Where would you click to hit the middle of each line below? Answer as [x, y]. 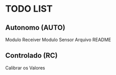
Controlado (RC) [32, 55]
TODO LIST [29, 9]
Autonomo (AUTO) [35, 28]
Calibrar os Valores [25, 68]
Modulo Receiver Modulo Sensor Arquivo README [58, 40]
